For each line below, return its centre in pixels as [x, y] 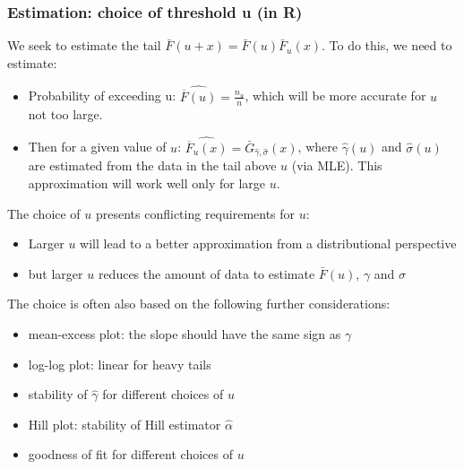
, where [318, 147]
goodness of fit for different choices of [130, 454]
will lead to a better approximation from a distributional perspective [268, 243]
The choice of [44, 213]
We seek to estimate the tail [84, 45]
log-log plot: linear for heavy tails [120, 364]
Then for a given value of [97, 147]
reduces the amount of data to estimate [206, 273]
